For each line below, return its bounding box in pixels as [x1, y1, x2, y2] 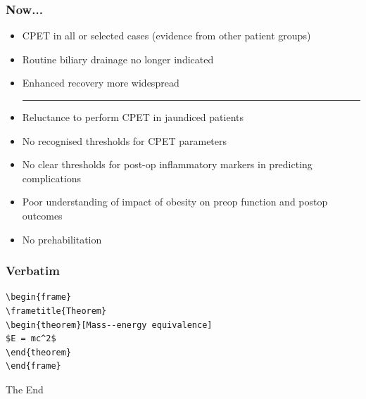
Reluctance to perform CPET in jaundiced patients [22, 110, 244, 124]
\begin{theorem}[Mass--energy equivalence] [6, 319, 213, 330]
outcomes [22, 208, 63, 222]
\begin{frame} [6, 292, 72, 303]
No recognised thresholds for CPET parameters [22, 133, 227, 148]
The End [6, 381, 44, 396]
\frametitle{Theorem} [6, 305, 107, 316]
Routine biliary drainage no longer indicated [22, 51, 214, 66]
